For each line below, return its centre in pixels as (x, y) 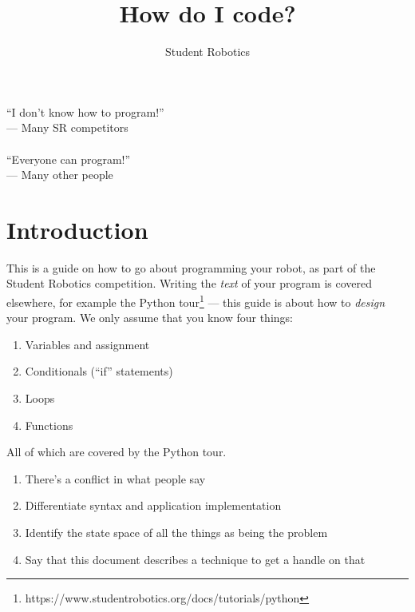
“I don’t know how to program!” (85, 111)
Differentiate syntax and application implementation (153, 505)
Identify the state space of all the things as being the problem (176, 532)
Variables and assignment (87, 344)
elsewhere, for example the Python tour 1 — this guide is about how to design (196, 301)
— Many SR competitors (67, 127)
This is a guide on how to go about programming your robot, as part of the (191, 267)
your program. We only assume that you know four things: (150, 318)
